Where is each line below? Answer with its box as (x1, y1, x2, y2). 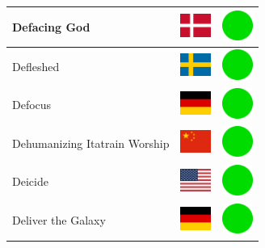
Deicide (12, 173, 48, 190)
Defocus (12, 96, 52, 113)
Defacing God (12, 18, 90, 35)
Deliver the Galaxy (12, 212, 106, 229)
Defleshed (12, 57, 60, 74)
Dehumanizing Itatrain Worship (12, 134, 170, 151)
